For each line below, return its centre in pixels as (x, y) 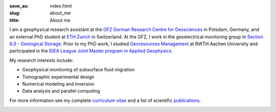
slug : (15, 13)
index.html (61, 6)
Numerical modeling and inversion (58, 83)
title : (15, 20)
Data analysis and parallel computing (61, 91)
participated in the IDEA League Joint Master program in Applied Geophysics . (91, 51)
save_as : (19, 6)
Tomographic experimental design (58, 77)
